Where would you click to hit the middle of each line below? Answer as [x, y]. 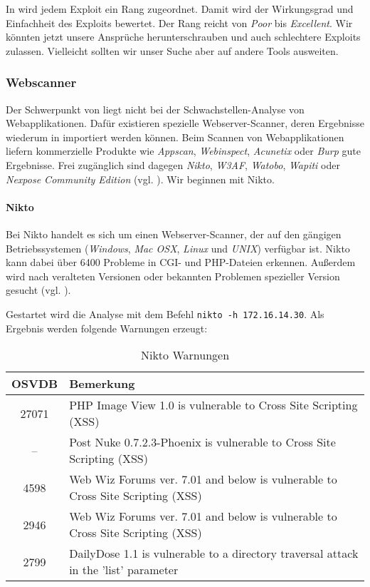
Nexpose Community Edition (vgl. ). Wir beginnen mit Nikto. [140, 179]
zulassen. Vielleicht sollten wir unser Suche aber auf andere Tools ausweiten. [172, 50]
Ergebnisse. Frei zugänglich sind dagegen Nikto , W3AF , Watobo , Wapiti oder [173, 164]
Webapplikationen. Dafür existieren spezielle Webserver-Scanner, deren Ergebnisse [185, 123]
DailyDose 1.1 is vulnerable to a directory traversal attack [214, 553]
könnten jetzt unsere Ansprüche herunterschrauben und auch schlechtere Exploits [183, 37]
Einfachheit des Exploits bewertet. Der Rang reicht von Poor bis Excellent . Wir [179, 22]
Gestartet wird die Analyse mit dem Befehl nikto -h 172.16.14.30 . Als [165, 313]
